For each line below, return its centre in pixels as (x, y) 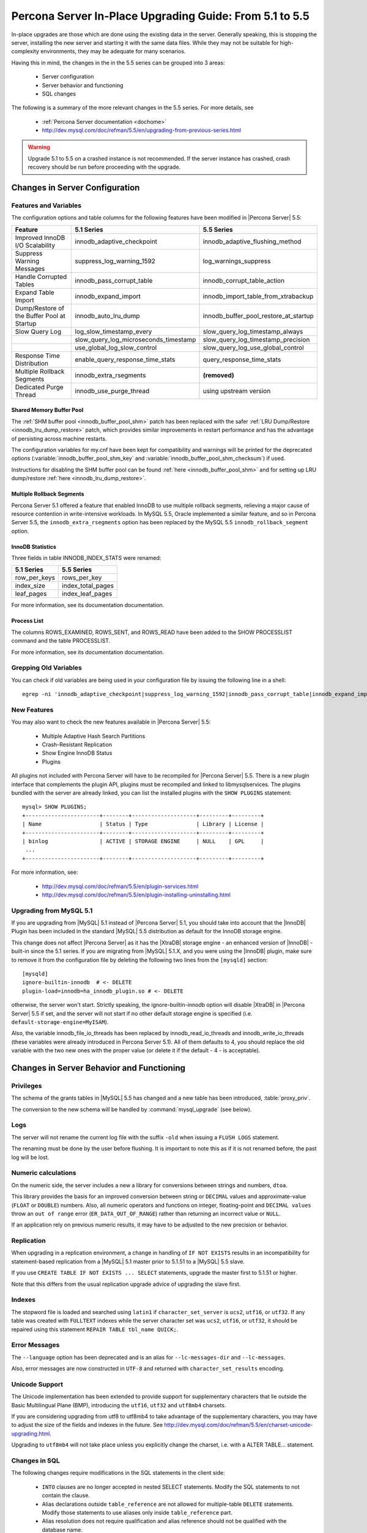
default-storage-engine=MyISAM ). (60, 1022)
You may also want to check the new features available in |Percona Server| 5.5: (111, 722)
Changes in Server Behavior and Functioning (98, 1068)
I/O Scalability (35, 245)
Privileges (27, 1085)
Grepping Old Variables (47, 668)
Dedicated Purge (39, 387)
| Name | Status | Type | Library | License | (143, 824)
